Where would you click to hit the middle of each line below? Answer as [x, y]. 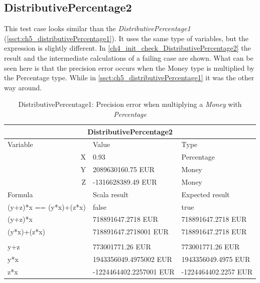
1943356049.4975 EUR [216, 259]
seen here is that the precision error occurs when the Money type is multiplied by [129, 67]
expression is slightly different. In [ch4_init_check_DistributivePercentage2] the [127, 48]
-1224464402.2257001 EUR [134, 272]
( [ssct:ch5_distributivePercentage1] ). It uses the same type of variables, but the [126, 38]
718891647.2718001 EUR [131, 232]
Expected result [206, 194]
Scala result [110, 194]
